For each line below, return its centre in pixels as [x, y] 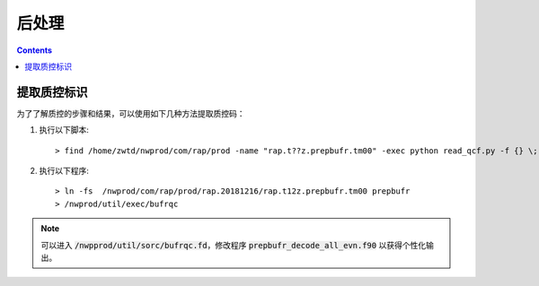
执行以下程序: [64, 171]
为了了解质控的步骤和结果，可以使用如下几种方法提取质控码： [131, 113]
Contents [35, 50]
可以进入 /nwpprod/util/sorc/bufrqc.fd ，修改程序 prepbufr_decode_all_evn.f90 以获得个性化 [234, 245]
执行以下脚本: [64, 130]
